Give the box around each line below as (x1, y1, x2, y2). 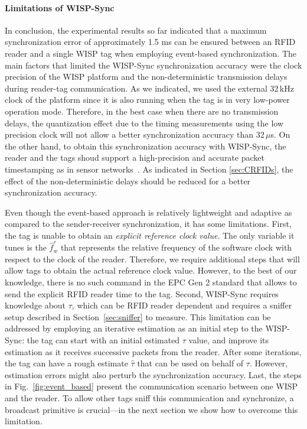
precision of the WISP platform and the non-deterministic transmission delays (5, 70, 288, 83)
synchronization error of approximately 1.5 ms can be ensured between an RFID (5, 35, 296, 48)
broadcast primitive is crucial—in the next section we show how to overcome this (5, 403, 298, 415)
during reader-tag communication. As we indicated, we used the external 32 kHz (5, 82, 294, 94)
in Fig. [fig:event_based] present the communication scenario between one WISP (5, 380, 298, 392)
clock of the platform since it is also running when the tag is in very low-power (5, 93, 290, 106)
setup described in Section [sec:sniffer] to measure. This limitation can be (5, 310, 271, 323)
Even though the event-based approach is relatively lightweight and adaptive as (5, 206, 292, 218)
